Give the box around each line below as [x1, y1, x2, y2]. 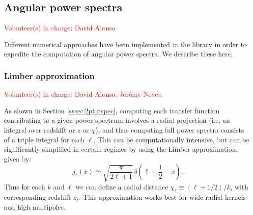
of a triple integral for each [4, 134, 85, 144]
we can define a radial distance [75, 182, 168, 192]
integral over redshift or [4, 124, 75, 134]
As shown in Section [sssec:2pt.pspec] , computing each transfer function [4, 105, 220, 115]
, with [230, 182, 249, 192]
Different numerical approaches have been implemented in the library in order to [4, 39, 247, 49]
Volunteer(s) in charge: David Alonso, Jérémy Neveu [4, 89, 162, 99]
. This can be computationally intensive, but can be [93, 134, 250, 144]
